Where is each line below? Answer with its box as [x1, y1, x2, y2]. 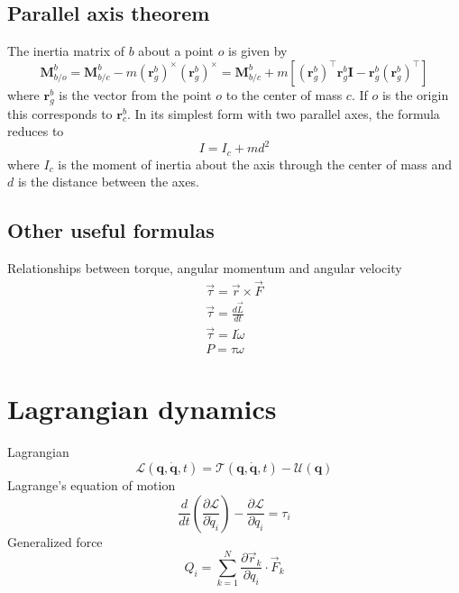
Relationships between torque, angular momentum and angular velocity [7, 259, 402, 278]
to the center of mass [225, 85, 343, 104]
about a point [138, 41, 214, 60]
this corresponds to [7, 104, 113, 123]
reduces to [7, 122, 64, 141]
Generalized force [7, 532, 103, 551]
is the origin [381, 85, 449, 104]
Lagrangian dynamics [7, 390, 277, 427]
